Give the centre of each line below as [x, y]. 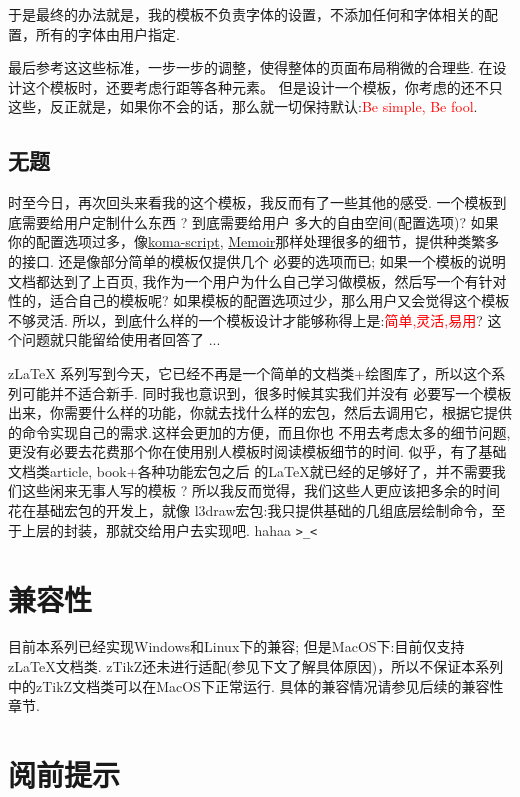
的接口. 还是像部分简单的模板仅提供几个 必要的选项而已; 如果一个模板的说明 [257, 260]
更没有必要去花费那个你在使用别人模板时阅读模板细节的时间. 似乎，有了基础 [257, 451]
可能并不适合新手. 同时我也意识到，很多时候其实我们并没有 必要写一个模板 [266, 392]
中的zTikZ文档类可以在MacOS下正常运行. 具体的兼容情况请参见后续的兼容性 [256, 685]
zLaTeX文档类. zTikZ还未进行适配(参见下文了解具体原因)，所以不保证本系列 [256, 666]
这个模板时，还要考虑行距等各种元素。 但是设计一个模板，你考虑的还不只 [262, 86]
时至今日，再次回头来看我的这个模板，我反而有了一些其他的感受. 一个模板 [250, 202]
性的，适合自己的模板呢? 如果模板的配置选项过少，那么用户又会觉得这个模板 [259, 300]
